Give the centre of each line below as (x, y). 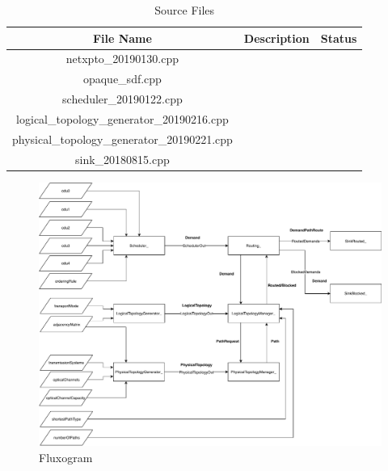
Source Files (185, 10)
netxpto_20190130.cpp (122, 59)
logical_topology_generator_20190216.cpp (122, 118)
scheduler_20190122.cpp (122, 99)
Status (339, 38)
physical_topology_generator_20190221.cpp (122, 139)
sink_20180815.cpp (122, 159)
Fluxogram (66, 458)
